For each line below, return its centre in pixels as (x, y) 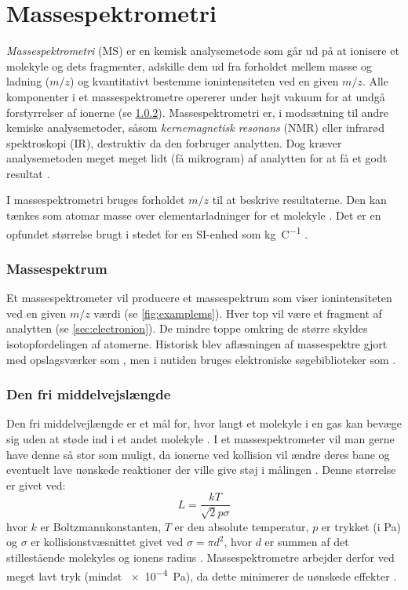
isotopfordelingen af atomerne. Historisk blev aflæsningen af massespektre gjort (197, 343)
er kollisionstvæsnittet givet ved (107, 542)
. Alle (375, 81)
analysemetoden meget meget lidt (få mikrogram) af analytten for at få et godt (197, 158)
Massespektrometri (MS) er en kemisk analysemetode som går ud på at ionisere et (203, 51)
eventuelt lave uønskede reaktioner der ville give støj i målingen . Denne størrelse (201, 470)
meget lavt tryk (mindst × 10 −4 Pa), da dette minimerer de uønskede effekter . (202, 574)
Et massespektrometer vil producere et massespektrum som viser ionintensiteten (199, 298)
